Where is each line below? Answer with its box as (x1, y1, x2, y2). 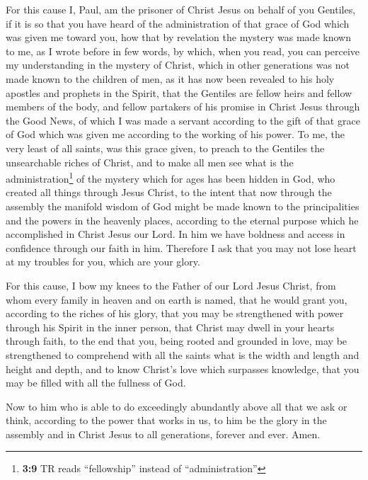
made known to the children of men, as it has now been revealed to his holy (6, 71, 335, 86)
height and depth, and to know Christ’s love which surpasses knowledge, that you (6, 361, 360, 376)
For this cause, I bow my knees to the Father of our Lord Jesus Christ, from (6, 278, 336, 292)
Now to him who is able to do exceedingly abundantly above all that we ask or (6, 399, 347, 413)
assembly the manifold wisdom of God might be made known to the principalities (6, 198, 360, 213)
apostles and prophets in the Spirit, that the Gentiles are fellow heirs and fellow (6, 85, 352, 100)
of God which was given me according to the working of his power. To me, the (6, 127, 345, 142)
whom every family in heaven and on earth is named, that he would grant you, (6, 292, 347, 307)
